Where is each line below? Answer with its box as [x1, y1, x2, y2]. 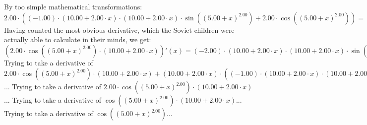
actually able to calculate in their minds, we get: [4, 34, 151, 45]
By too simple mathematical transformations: [4, 1, 142, 11]
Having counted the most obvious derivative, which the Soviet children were [4, 24, 235, 35]
